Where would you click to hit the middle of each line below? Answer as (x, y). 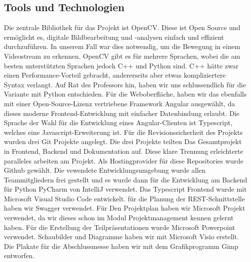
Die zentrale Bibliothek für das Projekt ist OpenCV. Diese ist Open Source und (122, 27)
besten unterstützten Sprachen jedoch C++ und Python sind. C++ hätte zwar (121, 65)
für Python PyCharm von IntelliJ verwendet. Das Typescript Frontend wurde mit (125, 189)
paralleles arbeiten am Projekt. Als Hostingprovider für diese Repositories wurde (124, 160)
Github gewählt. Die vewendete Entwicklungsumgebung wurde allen (105, 170)
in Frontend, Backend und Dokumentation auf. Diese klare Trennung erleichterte (124, 151)
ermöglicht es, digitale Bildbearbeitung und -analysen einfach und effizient (114, 37)
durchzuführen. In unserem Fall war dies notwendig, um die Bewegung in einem (122, 46)
